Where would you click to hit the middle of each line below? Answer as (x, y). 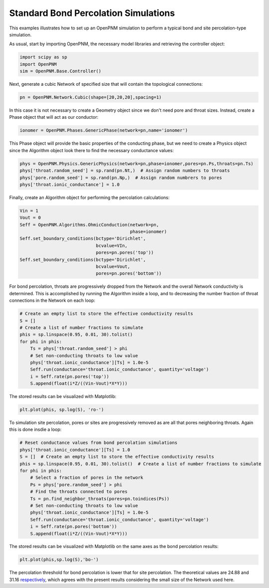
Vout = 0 (30, 218)
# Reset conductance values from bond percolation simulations (99, 443)
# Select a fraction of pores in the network (87, 478)
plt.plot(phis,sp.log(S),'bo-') (59, 560)
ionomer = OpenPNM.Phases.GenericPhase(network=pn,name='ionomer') (104, 130)
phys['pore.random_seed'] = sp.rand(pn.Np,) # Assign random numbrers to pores (121, 178)
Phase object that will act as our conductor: (54, 117)
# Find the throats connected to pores (79, 492)
